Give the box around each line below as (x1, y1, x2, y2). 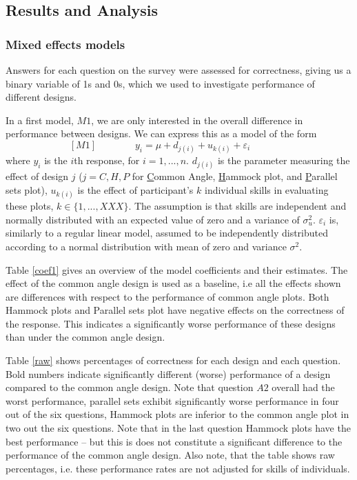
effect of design (6, 169, 69, 183)
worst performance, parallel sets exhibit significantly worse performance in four (6, 393, 339, 408)
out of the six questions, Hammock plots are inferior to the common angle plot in (6, 407, 349, 421)
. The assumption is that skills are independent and (128, 199, 347, 213)
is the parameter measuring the (217, 153, 350, 168)
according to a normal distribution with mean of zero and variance (6, 239, 287, 253)
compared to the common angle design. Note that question (6, 380, 254, 394)
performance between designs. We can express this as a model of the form (6, 126, 317, 141)
